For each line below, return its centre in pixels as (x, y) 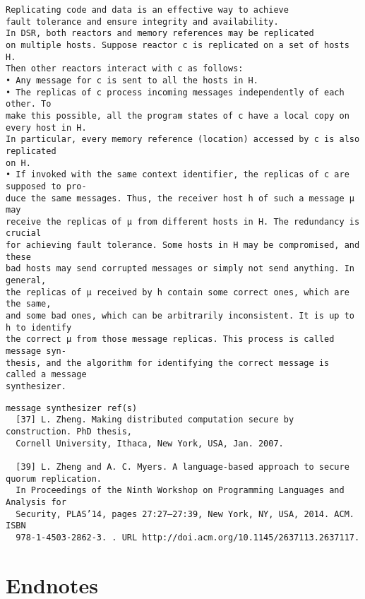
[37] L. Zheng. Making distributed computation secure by (155, 420)
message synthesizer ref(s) (72, 408)
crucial (24, 233)
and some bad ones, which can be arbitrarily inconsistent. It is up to (180, 316)
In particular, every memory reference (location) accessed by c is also (183, 140)
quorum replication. (54, 479)
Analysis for (36, 502)
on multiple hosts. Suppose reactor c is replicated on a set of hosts (178, 45)
